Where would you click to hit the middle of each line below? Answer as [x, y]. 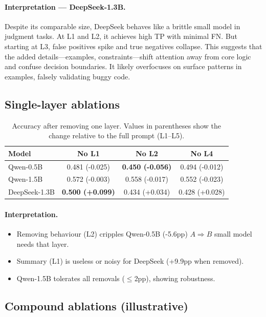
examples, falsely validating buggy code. [68, 76]
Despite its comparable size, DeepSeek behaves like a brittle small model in [123, 26]
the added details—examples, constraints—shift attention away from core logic [128, 56]
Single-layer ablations [62, 104]
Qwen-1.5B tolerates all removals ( [71, 278]
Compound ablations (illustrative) [96, 305]
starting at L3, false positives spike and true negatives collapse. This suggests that [134, 46]
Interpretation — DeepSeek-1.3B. [65, 6]
